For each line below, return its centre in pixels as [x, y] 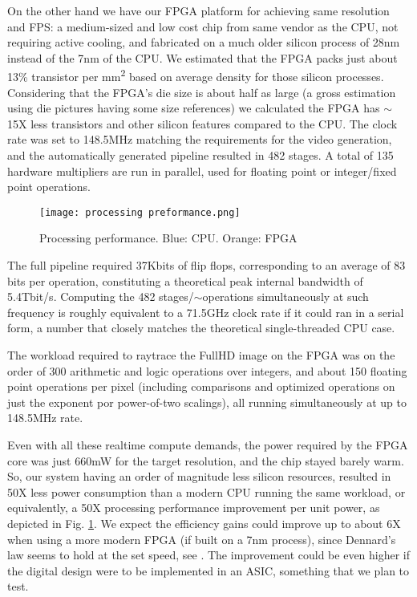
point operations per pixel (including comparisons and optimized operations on [201, 386]
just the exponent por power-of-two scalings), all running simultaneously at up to [207, 402]
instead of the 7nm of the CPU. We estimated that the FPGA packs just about [202, 57]
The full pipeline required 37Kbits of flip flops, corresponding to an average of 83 [206, 265]
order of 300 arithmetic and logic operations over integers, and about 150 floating [207, 370]
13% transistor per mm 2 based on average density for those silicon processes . [196, 75]
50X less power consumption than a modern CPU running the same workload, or [206, 491]
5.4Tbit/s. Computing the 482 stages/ [101, 296]
